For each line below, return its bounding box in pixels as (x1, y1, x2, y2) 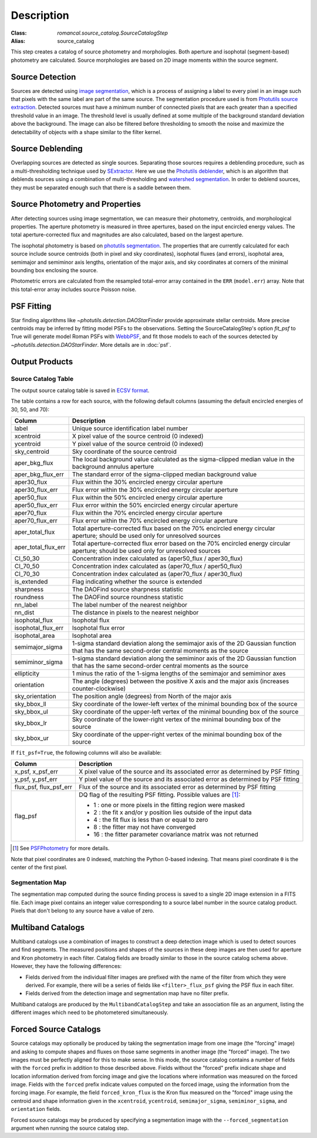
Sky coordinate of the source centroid (72, 447, 177, 456)
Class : (11, 29, 27, 36)
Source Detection (11, 72, 76, 82)
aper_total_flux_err (14, 543, 66, 551)
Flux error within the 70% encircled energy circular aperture (72, 517, 238, 525)
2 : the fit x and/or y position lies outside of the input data (93, 808, 252, 816)
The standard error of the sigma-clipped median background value (72, 470, 257, 478)
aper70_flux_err (14, 517, 58, 525)
